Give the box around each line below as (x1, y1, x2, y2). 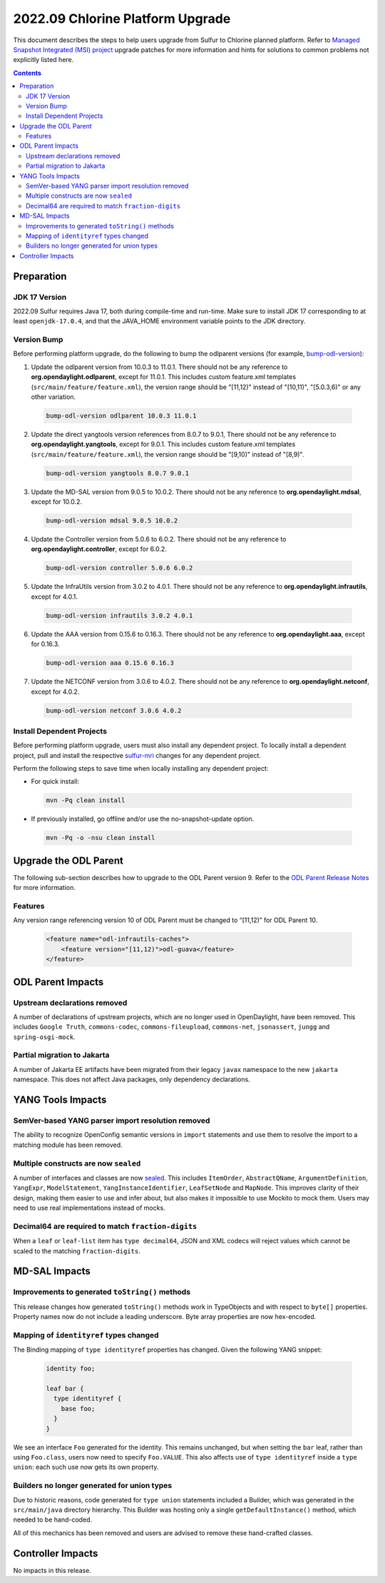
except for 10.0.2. (31, 497, 82, 506)
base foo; (61, 1405, 96, 1412)
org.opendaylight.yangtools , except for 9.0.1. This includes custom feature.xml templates (31, 440, 296, 449)
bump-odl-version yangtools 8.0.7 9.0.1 (46, 469, 189, 477)
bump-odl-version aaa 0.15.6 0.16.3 (46, 659, 175, 667)
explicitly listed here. (13, 56, 74, 64)
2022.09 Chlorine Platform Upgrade (13, 11, 231, 26)
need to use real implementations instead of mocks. (13, 1203, 165, 1213)
